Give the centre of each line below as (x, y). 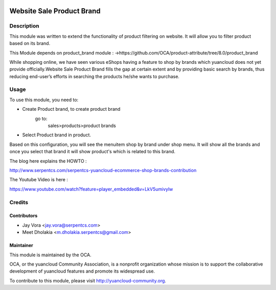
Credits (19, 202)
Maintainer (21, 246)
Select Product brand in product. (57, 135)
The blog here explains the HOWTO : (48, 161)
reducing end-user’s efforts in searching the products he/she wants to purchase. (95, 76)
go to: (41, 118)
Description (24, 26)
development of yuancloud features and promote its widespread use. (82, 271)
